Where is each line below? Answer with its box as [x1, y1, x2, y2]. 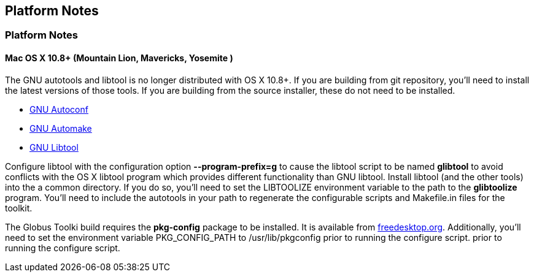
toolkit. [5, 202, 33, 213]
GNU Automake [29, 123, 92, 134]
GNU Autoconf [29, 104, 88, 115]
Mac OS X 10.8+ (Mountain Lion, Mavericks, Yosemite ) [5, 53, 233, 64]
